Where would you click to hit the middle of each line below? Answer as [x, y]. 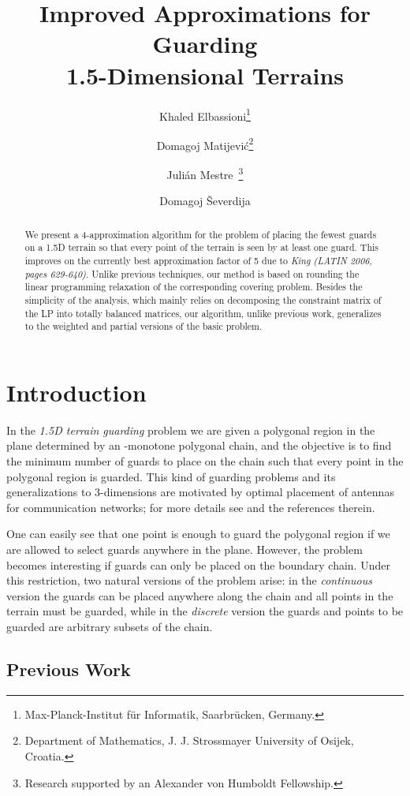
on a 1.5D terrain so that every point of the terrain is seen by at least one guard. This [202, 247]
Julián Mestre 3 [205, 173]
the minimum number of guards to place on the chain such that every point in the [205, 461]
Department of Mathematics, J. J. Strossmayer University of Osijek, [189, 740]
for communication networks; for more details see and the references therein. [191, 507]
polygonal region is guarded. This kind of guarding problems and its [171, 476]
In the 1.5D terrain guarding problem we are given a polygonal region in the [191, 430]
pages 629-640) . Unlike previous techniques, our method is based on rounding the [192, 273]
